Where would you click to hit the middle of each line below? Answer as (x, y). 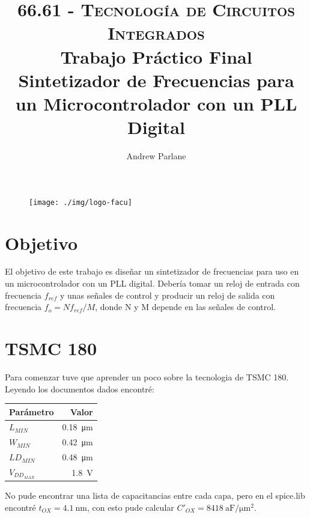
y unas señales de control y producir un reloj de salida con (167, 295)
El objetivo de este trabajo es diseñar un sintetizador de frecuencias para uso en (152, 271)
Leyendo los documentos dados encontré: (80, 388)
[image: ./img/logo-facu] (81, 202)
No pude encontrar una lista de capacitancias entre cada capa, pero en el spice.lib (155, 495)
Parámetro (32, 411)
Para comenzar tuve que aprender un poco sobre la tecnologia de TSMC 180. (147, 376)
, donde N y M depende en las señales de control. (186, 307)
